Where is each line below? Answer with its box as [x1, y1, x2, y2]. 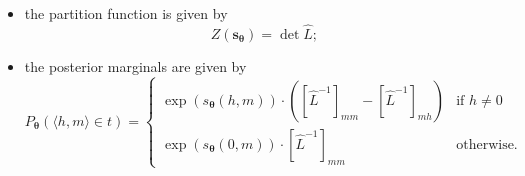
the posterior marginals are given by [24, 55, 247, 76]
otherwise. [456, 137, 518, 152]
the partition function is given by [24, 3, 228, 23]
